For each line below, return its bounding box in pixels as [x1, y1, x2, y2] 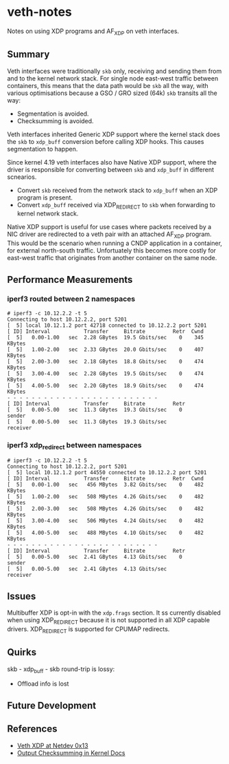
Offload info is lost [16, 679, 69, 688]
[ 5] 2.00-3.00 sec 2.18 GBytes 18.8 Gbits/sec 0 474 [7, 358, 204, 365]
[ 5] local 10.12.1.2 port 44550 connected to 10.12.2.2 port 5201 [7, 469, 207, 476]
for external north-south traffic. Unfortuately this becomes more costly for [7, 246, 217, 255]
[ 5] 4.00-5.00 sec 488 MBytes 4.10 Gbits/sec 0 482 [7, 529, 204, 537]
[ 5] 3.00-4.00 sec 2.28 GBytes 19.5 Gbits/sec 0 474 [7, 370, 204, 377]
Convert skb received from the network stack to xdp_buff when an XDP [16, 186, 218, 194]
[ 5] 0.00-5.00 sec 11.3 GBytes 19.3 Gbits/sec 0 [7, 406, 183, 413]
